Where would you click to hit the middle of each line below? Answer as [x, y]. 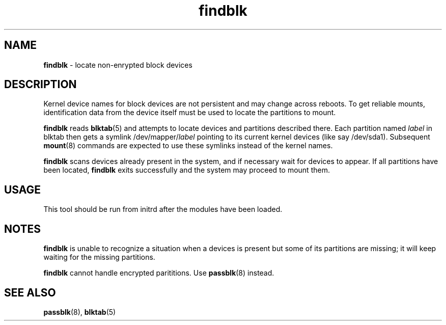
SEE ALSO [30, 292]
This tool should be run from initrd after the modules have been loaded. [163, 209]
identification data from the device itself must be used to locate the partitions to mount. [190, 113]
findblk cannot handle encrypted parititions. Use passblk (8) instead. [159, 273]
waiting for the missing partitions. [99, 257]
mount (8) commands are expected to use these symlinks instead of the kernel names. [188, 146]
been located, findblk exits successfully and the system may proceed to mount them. [187, 170]
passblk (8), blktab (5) [80, 312]
